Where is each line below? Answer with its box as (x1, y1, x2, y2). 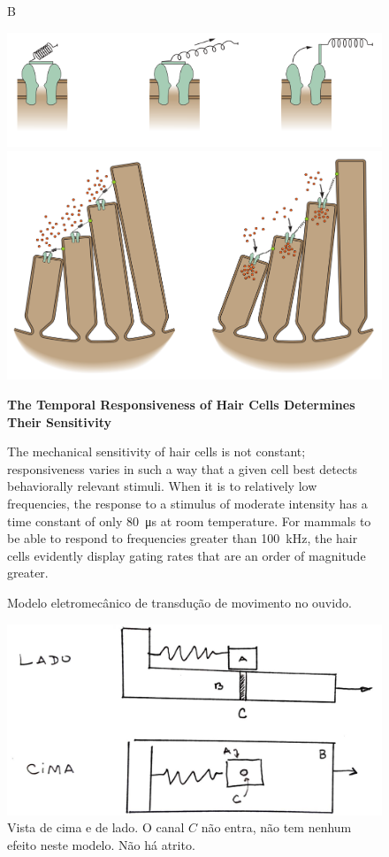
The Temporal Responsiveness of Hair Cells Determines (7, 394, 355, 413)
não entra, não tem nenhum (201, 818, 352, 837)
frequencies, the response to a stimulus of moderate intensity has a (7, 494, 368, 512)
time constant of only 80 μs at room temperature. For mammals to (7, 511, 371, 530)
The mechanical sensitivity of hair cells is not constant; (7, 442, 306, 461)
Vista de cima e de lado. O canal (7, 818, 185, 837)
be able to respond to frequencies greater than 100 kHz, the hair (7, 529, 358, 547)
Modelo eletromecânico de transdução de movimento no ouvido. (7, 593, 352, 611)
